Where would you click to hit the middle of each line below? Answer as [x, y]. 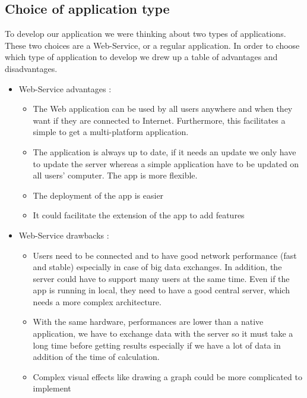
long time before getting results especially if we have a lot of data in [157, 345]
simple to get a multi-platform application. [111, 132]
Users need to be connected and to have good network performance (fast [165, 255]
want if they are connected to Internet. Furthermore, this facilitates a [159, 120]
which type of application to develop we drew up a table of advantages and [141, 57]
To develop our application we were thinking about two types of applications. [145, 34]
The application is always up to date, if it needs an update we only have [164, 151]
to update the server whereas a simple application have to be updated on [166, 163]
